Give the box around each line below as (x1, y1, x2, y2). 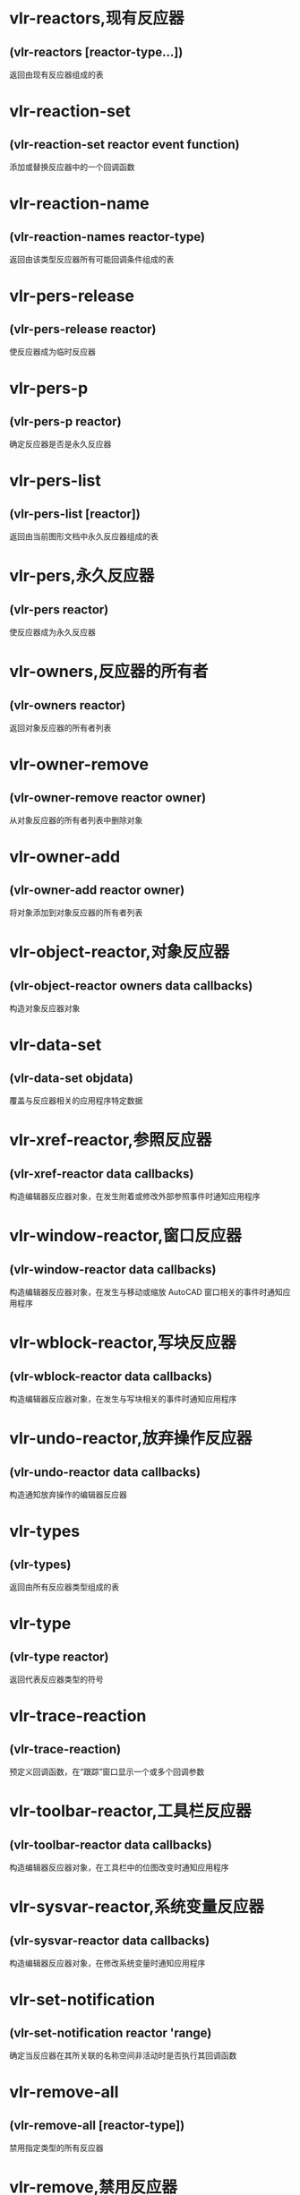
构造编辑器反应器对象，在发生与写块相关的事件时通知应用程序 (9, 1393, 237, 1404)
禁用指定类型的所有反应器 (9, 2142, 104, 2153)
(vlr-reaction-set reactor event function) (9, 136, 240, 152)
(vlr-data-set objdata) (9, 1070, 134, 1085)
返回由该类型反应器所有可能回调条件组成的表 (9, 254, 175, 264)
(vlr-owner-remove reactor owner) (9, 790, 207, 805)
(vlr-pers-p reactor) (9, 414, 123, 429)
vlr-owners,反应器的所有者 (9, 662, 209, 682)
